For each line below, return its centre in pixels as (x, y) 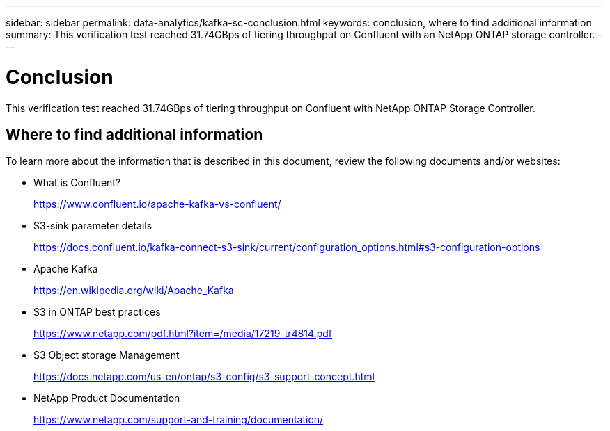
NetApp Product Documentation (107, 398)
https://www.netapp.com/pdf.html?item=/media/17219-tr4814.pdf (183, 334)
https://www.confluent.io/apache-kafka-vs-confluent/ (157, 204)
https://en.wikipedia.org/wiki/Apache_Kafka (134, 291)
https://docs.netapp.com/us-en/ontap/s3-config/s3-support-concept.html (204, 377)
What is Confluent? (77, 183)
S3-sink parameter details (93, 226)
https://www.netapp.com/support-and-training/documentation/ (179, 420)
